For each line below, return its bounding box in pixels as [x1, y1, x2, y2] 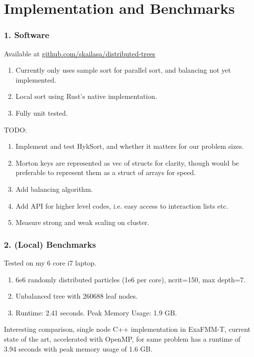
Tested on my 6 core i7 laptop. [4, 257, 97, 268]
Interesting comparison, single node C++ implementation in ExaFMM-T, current [4, 324, 251, 334]
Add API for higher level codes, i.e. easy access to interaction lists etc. [15, 200, 228, 211]
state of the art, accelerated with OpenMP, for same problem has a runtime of [4, 333, 241, 344]
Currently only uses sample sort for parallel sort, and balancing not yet [15, 65, 231, 75]
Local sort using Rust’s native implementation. [15, 91, 157, 101]
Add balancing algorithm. [15, 183, 93, 194]
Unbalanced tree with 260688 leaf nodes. [15, 291, 138, 301]
